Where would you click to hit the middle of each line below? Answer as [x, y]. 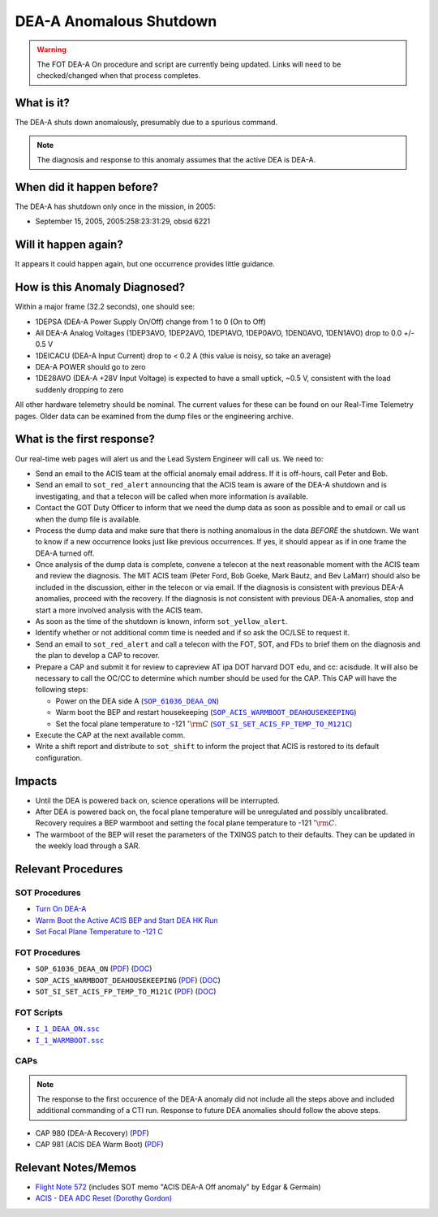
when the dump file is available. [88, 519]
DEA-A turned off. [65, 553]
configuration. [59, 758]
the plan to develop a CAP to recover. [97, 656]
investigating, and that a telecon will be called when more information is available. [172, 496]
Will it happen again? [69, 245]
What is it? [43, 103]
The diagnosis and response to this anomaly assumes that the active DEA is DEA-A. [176, 160]
